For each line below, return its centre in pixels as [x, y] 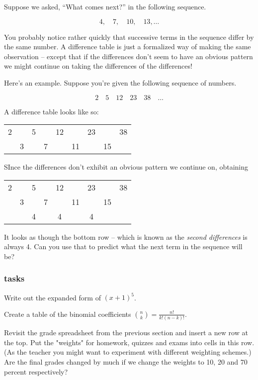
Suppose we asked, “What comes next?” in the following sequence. [105, 6]
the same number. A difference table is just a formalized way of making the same [128, 47]
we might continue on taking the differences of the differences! [98, 66]
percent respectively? [36, 371]
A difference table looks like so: [51, 111]
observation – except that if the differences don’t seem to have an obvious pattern [129, 56]
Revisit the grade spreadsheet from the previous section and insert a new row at [126, 332]
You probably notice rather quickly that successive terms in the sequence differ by [129, 37]
